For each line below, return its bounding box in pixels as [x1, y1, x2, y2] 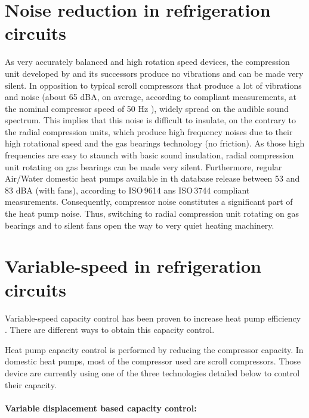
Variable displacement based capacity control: [5, 401, 197, 414]
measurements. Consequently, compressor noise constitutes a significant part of [5, 195, 293, 208]
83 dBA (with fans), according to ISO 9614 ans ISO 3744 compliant [5, 183, 250, 196]
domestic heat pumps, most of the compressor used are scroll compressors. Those [5, 355, 301, 367]
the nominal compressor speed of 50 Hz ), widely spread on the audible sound [5, 102, 289, 114]
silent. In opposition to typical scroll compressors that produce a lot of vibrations [5, 79, 302, 91]
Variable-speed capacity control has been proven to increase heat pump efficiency [5, 311, 301, 324]
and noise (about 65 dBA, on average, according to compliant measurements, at [5, 91, 296, 103]
